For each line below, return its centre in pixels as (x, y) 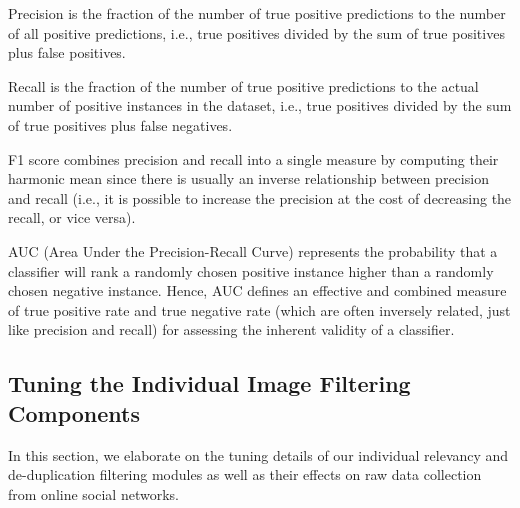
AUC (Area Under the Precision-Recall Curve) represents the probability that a (253, 250)
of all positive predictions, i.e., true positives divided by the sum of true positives (256, 32)
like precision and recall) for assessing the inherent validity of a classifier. (231, 329)
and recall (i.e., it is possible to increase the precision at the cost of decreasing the (260, 197)
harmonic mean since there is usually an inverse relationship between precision (248, 178)
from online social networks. (93, 493)
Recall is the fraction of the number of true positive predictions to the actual (243, 85)
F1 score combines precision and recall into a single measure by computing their (253, 158)
